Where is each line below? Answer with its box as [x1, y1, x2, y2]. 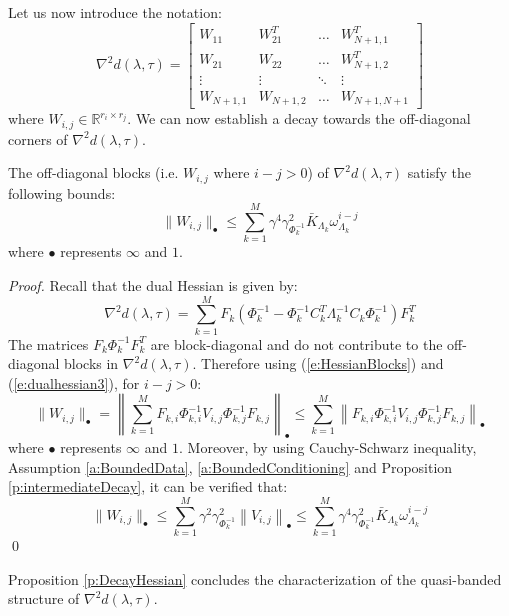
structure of [8, 588, 80, 609]
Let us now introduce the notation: [8, 2, 222, 22]
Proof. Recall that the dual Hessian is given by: [8, 274, 298, 295]
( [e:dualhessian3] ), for [8, 372, 140, 393]
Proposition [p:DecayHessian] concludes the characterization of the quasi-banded [8, 568, 502, 589]
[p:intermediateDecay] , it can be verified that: [8, 476, 288, 497]
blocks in [64, 353, 119, 374]
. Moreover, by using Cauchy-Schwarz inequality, [179, 437, 477, 458]
